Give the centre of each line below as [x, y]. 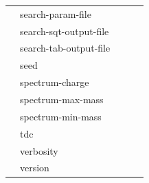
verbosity [39, 150]
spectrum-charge [55, 82]
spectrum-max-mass [62, 99]
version [35, 168]
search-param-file [56, 13]
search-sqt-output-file [65, 31]
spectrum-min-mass [61, 116]
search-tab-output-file [65, 48]
